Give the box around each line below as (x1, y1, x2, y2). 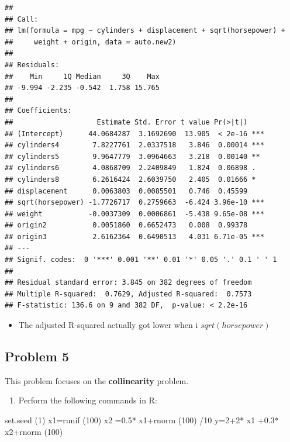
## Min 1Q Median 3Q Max (5, 72, 160, 81)
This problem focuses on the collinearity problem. (5, 374, 189, 386)
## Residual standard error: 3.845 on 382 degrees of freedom (5, 278, 252, 287)
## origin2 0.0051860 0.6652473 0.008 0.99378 (5, 221, 248, 230)
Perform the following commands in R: (18, 394, 157, 406)
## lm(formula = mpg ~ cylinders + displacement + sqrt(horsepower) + (5, 26, 285, 35)
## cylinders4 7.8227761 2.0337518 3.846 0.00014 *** (5, 141, 264, 150)
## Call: (5, 15, 39, 23)
